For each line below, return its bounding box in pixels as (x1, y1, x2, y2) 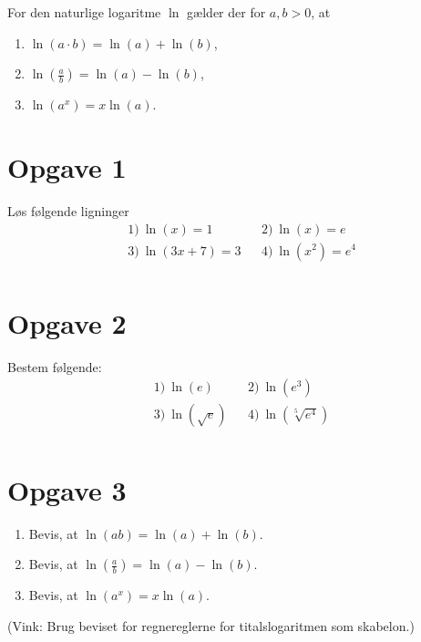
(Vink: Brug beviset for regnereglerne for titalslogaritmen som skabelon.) (7, 616, 415, 635)
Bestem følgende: (7, 357, 102, 376)
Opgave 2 (7, 304, 127, 341)
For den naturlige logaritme (7, 3, 161, 21)
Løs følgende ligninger (7, 201, 129, 220)
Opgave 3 (7, 471, 127, 508)
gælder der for (187, 3, 266, 21)
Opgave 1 (7, 148, 127, 185)
